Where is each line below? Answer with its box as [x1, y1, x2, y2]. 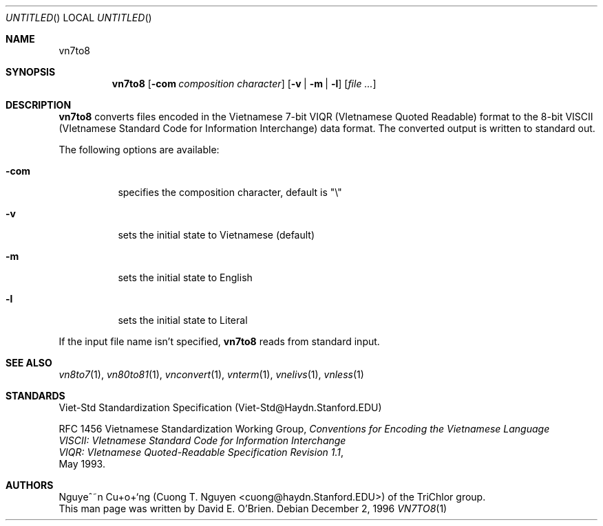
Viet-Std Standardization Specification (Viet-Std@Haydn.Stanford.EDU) [59, 402, 382, 413]
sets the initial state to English [118, 272, 253, 283]
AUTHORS [6, 479, 54, 491]
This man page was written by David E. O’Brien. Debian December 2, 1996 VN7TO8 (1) [59, 503, 447, 514]
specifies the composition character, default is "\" [118, 186, 342, 198]
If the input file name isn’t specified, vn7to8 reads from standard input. [59, 336, 380, 347]
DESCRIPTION [6, 99, 72, 111]
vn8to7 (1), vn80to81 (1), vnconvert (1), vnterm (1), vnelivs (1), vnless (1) [59, 369, 364, 380]
